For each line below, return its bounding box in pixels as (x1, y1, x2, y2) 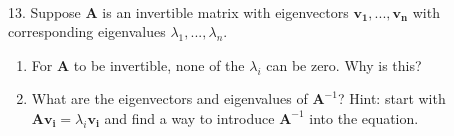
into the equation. (309, 107, 419, 128)
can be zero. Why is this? (266, 54, 422, 75)
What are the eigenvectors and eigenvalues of (31, 88, 308, 109)
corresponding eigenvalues (8, 21, 166, 42)
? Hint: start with (337, 88, 446, 109)
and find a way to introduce (104, 107, 275, 128)
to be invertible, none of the (73, 54, 245, 75)
